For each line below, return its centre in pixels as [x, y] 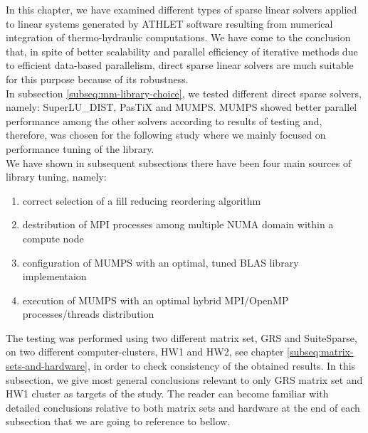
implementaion [54, 276]
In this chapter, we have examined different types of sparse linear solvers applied [182, 9]
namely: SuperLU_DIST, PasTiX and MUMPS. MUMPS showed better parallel [182, 107]
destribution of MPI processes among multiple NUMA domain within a [178, 224]
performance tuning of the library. [80, 148]
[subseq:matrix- [320, 352]
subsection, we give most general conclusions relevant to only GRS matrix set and [184, 379]
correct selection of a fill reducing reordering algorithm [142, 200]
